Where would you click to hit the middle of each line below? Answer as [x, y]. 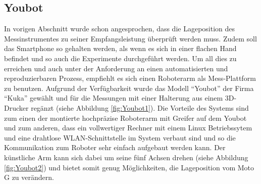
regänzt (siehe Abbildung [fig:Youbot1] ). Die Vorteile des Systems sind [140, 107]
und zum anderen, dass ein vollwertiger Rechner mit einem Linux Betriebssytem [128, 128]
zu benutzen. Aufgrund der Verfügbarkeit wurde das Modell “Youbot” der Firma [129, 88]
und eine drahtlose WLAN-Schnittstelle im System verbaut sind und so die [120, 137]
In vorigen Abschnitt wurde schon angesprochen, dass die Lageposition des [120, 29]
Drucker [16, 107]
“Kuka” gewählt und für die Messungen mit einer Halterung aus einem [114, 98]
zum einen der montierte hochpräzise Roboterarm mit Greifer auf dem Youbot [125, 118]
